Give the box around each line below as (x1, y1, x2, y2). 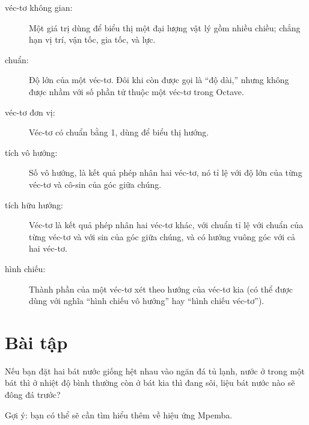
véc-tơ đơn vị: (5, 105, 55, 118)
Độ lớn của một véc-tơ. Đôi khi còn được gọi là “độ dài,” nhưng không (29, 73, 289, 86)
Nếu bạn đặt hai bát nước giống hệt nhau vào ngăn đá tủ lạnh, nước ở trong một (5, 364, 305, 377)
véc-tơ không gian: (5, 1, 73, 13)
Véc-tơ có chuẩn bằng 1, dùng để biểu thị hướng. (29, 126, 209, 138)
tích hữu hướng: (5, 198, 63, 211)
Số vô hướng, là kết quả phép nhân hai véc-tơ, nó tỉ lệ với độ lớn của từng (29, 166, 302, 179)
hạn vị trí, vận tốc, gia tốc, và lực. (29, 33, 156, 46)
